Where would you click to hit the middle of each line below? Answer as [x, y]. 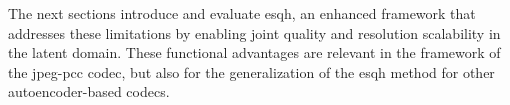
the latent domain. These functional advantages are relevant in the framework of [254, 52]
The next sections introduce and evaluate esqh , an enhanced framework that [242, 13]
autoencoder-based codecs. [89, 91]
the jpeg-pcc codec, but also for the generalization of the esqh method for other [251, 71]
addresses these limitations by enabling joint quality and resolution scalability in [254, 32]
